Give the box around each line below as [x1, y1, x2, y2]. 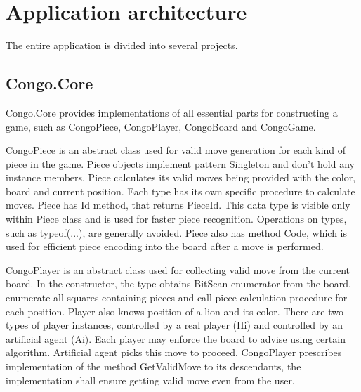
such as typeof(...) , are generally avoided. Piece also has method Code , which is [6, 225, 347, 240]
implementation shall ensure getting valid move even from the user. [6, 372, 295, 387]
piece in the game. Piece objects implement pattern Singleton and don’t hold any [6, 156, 355, 171]
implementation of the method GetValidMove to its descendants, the [6, 359, 301, 374]
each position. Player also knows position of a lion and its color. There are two [6, 303, 343, 318]
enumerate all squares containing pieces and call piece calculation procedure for [6, 290, 348, 305]
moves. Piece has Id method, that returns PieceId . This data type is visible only [6, 197, 350, 212]
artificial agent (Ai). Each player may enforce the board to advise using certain [6, 331, 346, 346]
